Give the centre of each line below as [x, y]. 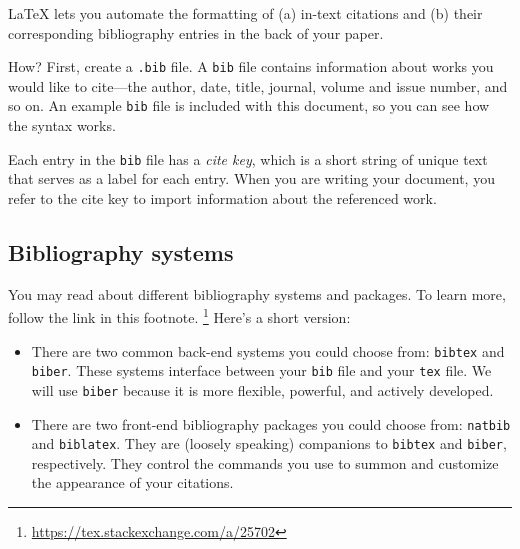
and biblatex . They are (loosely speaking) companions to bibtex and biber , [269, 443]
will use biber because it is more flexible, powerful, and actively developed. [262, 389]
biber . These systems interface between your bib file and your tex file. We [261, 370]
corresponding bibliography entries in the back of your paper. [196, 32]
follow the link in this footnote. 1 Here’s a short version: [179, 315]
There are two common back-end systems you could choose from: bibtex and [268, 350]
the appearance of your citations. [132, 482]
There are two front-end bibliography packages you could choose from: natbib [271, 423]
